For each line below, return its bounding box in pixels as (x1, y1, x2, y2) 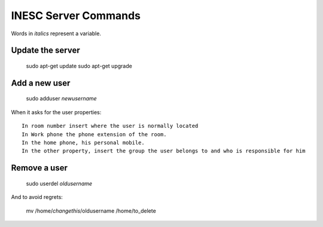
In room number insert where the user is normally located (22, 122, 199, 130)
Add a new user (11, 78, 71, 88)
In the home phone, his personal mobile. (22, 139, 145, 146)
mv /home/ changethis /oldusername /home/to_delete (26, 207, 157, 214)
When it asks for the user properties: (11, 108, 102, 116)
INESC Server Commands (11, 9, 141, 22)
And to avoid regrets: (11, 194, 63, 201)
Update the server (11, 45, 80, 56)
